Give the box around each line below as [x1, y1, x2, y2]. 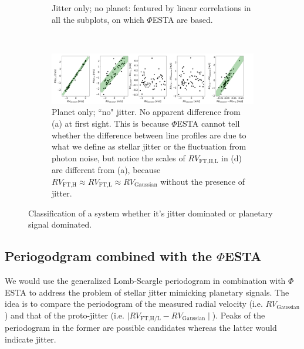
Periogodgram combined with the [5, 247, 212, 265]
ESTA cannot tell [177, 117, 240, 129]
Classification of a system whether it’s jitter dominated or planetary [28, 206, 273, 219]
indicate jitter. [5, 333, 56, 345]
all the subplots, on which [52, 13, 144, 25]
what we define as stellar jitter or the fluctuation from [52, 140, 246, 153]
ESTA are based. [152, 13, 213, 25]
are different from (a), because [52, 164, 161, 176]
